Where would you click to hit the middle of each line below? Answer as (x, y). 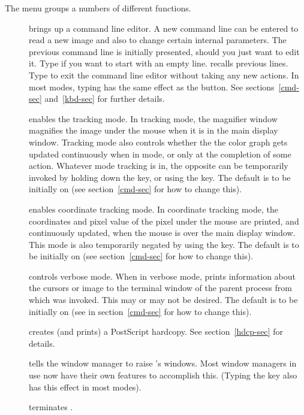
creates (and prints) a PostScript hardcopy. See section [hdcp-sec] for (156, 331)
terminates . (51, 407)
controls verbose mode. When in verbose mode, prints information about (162, 276)
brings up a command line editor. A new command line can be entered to (164, 28)
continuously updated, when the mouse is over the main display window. (162, 233)
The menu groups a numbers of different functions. (98, 8)
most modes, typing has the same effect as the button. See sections (152, 87)
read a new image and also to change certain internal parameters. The (158, 40)
